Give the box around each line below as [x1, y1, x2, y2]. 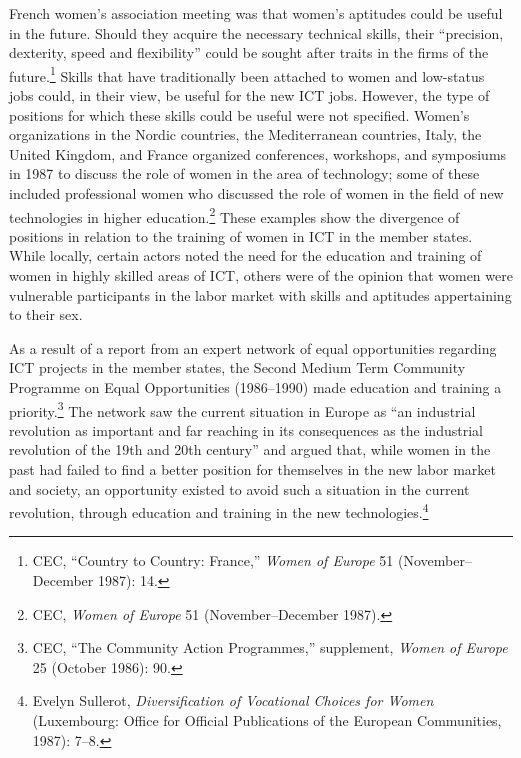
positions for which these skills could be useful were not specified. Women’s [9, 104, 470, 125]
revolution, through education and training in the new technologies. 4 [9, 499, 429, 522]
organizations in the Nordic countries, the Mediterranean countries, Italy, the [9, 124, 482, 145]
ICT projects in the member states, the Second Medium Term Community [9, 357, 466, 378]
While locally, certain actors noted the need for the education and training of [9, 245, 482, 266]
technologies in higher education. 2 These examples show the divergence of [9, 203, 460, 227]
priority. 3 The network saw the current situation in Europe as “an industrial [9, 397, 476, 421]
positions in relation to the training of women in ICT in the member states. [9, 225, 473, 246]
